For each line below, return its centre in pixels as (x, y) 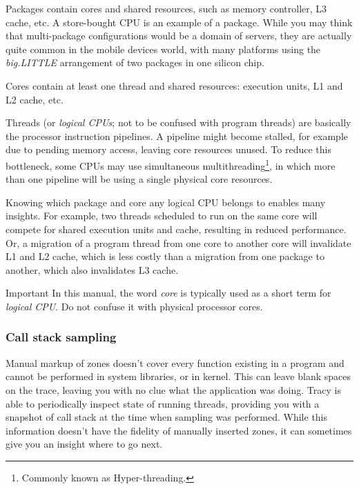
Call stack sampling (61, 337)
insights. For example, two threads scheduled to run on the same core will (162, 216)
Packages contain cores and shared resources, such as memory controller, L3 (166, 8)
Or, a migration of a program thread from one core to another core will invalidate (178, 242)
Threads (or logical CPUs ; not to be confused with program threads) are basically (178, 122)
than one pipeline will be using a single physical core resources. (139, 179)
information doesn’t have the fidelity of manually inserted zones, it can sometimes (179, 430)
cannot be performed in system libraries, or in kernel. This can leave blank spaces (178, 376)
